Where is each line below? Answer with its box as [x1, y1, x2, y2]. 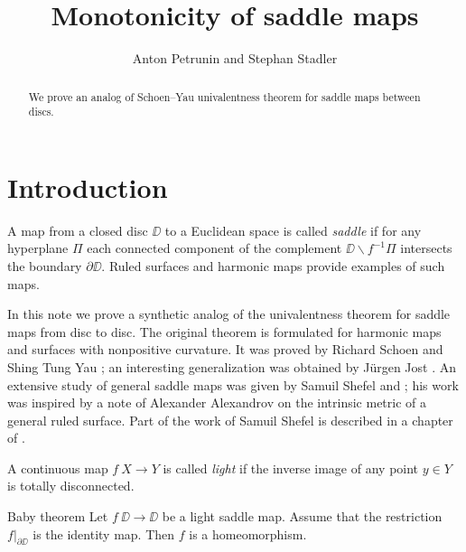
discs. [28, 104, 54, 119]
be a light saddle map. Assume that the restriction [162, 507, 443, 526]
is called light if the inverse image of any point [163, 458, 419, 477]
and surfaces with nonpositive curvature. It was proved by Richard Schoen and [7, 340, 443, 359]
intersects [400, 239, 452, 257]
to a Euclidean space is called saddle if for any [164, 220, 422, 239]
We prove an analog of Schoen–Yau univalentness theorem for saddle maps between [28, 89, 421, 104]
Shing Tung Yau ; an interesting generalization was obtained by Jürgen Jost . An [7, 357, 457, 376]
